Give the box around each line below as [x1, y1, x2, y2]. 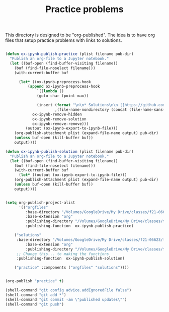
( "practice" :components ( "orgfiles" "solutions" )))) [14, 265, 129, 270]
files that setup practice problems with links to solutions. [5, 37, 122, 43]
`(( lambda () [37, 89, 64, 94]
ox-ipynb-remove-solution [32, 116, 87, 121]
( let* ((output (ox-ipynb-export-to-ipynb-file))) [18, 172, 127, 177]
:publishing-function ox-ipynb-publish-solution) [16, 256, 125, 261]
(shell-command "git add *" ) [5, 292, 66, 297]
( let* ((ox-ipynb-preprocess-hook [18, 79, 92, 84]
